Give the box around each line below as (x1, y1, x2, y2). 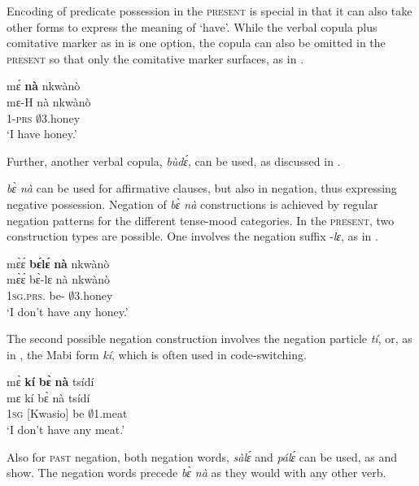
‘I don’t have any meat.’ (7, 421, 125, 438)
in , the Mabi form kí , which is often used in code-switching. (7, 345, 307, 362)
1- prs (7, 109, 33, 126)
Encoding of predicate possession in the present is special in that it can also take (7, 2, 412, 19)
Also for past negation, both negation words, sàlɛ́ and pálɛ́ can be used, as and (7, 448, 398, 465)
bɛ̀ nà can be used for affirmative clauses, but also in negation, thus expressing (7, 180, 397, 197)
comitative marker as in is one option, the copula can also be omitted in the (7, 34, 386, 51)
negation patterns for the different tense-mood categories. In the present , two (7, 211, 395, 228)
